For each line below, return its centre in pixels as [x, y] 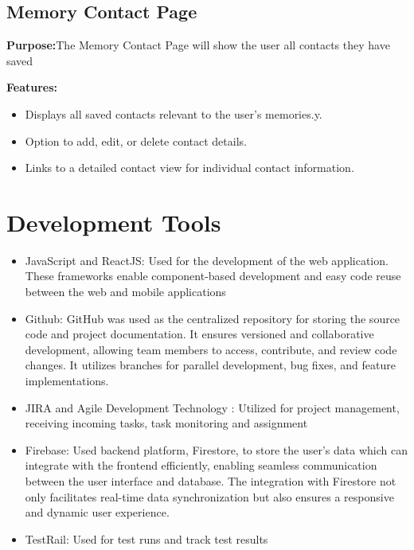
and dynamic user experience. [97, 512]
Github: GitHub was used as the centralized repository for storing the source [213, 318]
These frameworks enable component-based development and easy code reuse [213, 276]
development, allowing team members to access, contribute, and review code [211, 349]
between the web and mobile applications [125, 292]
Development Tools [114, 222]
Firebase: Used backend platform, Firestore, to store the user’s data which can [216, 449]
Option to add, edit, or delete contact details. [136, 140]
